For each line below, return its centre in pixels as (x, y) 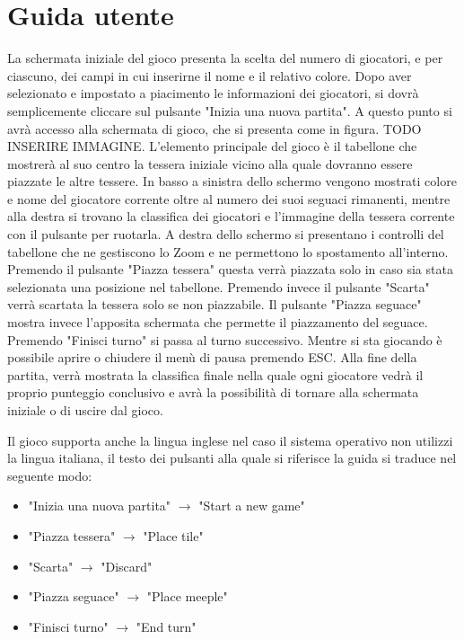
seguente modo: (50, 475)
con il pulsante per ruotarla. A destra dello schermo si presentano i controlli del (226, 234)
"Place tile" (173, 535)
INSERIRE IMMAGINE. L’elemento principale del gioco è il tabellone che (212, 146)
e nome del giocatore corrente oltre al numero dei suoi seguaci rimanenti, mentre (229, 198)
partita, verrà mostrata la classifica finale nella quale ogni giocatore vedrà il (215, 374)
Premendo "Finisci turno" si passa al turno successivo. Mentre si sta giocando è (225, 339)
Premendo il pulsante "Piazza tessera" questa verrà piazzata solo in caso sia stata (230, 269)
